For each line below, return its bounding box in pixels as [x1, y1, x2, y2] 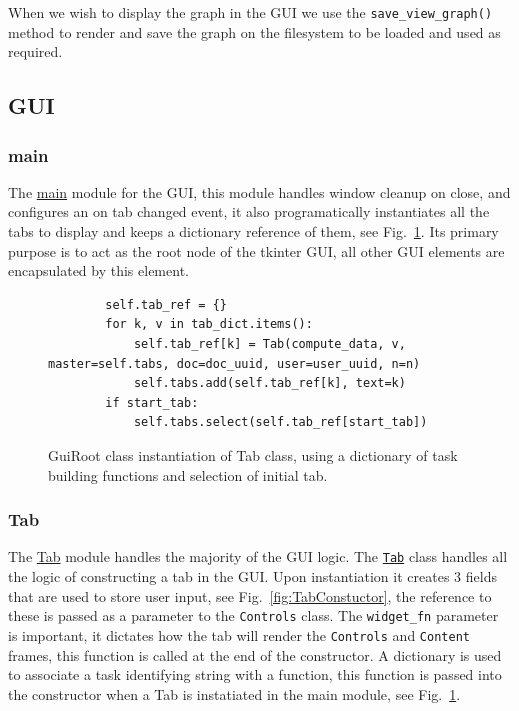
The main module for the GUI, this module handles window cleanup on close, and [8, 181, 511, 202]
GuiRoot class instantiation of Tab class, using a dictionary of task [48, 444, 458, 465]
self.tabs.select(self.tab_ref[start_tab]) [133, 415, 428, 430]
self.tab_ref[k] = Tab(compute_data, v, [133, 337, 406, 351]
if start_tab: [105, 395, 199, 410]
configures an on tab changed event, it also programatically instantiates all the [8, 201, 490, 222]
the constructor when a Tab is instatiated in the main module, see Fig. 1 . [8, 683, 461, 704]
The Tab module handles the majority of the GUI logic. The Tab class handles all [8, 546, 508, 567]
